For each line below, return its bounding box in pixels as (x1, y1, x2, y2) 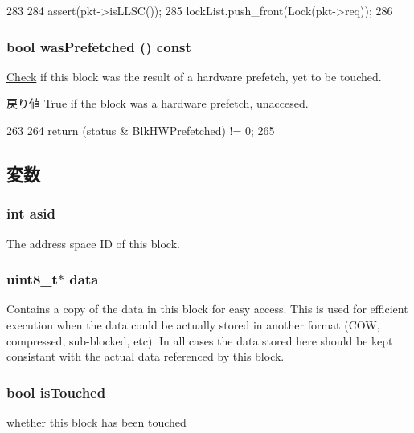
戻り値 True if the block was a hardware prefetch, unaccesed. (6, 95, 309, 112)
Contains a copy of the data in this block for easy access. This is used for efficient (6, 300, 408, 317)
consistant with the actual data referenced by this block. (6, 348, 285, 365)
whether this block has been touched (6, 414, 187, 430)
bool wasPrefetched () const (6, 36, 191, 56)
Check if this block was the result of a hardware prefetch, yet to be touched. (6, 67, 382, 84)
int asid (6, 203, 55, 223)
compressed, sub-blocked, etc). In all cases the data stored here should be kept (6, 332, 393, 349)
